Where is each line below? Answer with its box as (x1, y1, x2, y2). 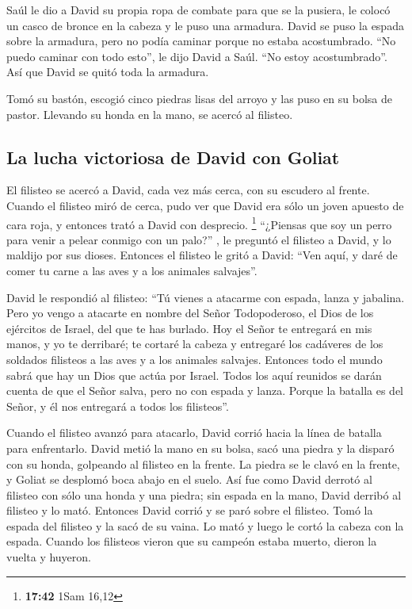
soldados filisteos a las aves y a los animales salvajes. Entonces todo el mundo (6, 350, 383, 367)
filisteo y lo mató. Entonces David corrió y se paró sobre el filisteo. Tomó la (6, 502, 373, 519)
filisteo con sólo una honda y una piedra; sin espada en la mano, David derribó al (6, 486, 402, 503)
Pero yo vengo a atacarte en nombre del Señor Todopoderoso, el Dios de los (6, 304, 374, 321)
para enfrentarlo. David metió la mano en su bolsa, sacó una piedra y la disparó (6, 439, 395, 456)
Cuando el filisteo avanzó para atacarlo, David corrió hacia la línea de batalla (6, 424, 382, 441)
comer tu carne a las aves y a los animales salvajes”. (6, 262, 257, 278)
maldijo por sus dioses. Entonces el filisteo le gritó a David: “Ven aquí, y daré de (6, 247, 398, 263)
